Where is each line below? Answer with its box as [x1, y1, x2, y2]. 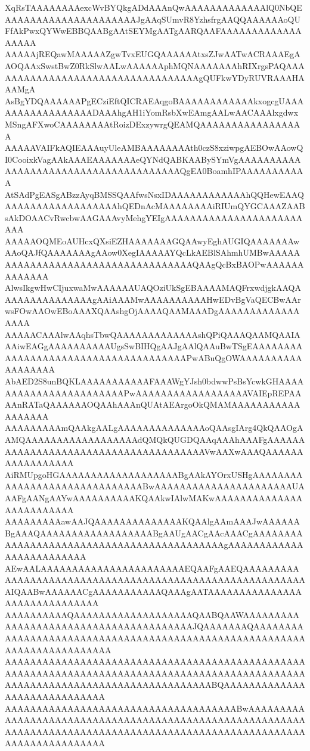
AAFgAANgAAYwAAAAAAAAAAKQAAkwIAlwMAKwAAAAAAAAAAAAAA [5, 491, 303, 504]
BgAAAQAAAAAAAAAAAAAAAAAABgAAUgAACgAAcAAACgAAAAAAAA [5, 526, 303, 539]
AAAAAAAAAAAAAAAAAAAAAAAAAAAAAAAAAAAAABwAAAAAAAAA [5, 702, 305, 714]
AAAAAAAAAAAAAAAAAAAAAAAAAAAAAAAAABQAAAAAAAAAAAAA [5, 678, 305, 691]
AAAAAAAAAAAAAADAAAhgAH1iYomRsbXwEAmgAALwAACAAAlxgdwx [5, 106, 299, 119]
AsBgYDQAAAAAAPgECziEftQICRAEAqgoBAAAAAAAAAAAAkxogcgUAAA [5, 94, 304, 107]
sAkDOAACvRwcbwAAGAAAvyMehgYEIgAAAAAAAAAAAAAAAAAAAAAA [5, 211, 303, 224]
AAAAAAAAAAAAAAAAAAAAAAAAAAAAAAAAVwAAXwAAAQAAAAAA [5, 445, 303, 457]
